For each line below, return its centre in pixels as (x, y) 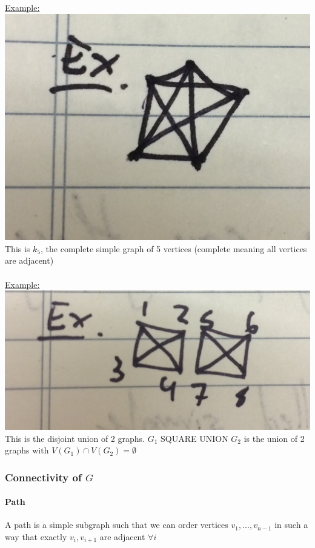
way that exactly (36, 536)
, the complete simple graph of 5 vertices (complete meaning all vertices (174, 248)
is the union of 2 (274, 438)
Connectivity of (43, 477)
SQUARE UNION (194, 438)
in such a (291, 525)
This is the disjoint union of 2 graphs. (75, 438)
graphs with (27, 450)
